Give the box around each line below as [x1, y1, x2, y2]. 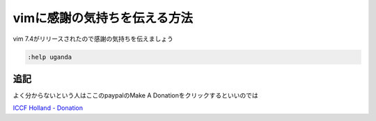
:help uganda [27, 53, 72, 61]
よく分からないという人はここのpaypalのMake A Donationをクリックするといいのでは [13, 91, 259, 100]
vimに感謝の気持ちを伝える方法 [13, 10, 194, 26]
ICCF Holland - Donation [13, 104, 84, 112]
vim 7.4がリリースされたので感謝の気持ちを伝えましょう [13, 35, 174, 43]
